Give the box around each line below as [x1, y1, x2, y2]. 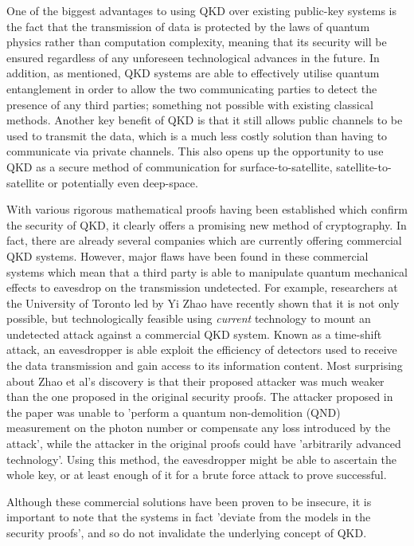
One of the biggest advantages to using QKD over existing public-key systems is [6, 2, 397, 18]
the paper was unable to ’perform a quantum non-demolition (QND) [6, 403, 341, 420]
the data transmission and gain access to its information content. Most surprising [6, 357, 403, 374]
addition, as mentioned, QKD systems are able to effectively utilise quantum [6, 65, 380, 81]
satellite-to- [336, 158, 392, 175]
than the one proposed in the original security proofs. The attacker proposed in [6, 388, 393, 405]
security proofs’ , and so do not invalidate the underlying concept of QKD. [6, 524, 367, 540]
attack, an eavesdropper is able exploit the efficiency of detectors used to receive [6, 341, 397, 358]
